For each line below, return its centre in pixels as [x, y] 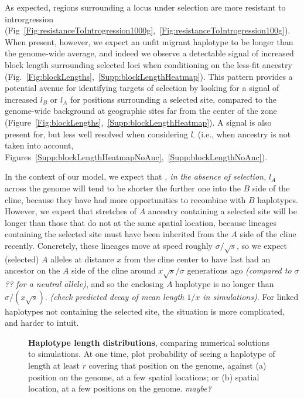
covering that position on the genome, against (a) [177, 365]
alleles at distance [82, 259]
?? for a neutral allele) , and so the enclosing [84, 284]
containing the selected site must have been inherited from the [117, 234]
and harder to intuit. [42, 323]
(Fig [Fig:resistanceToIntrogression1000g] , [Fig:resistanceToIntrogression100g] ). [148, 30]
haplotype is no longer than [225, 284]
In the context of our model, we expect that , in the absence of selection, [136, 176]
